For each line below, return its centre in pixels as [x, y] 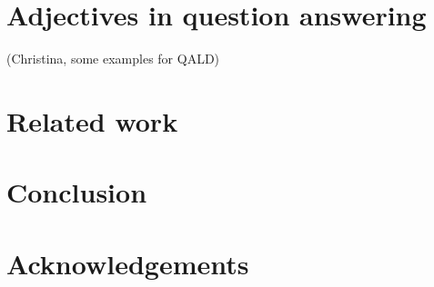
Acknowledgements [128, 263]
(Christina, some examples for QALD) [113, 59]
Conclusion [77, 192]
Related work [92, 120]
